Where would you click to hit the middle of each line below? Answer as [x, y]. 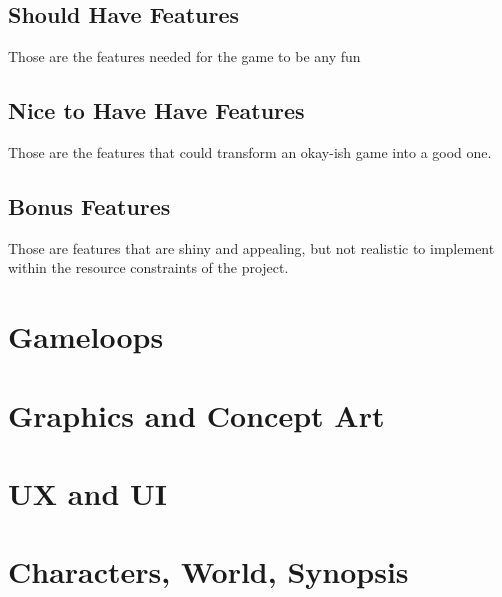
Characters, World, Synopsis [208, 571]
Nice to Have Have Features [156, 110]
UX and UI [87, 492]
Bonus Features [89, 205]
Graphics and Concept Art [196, 414]
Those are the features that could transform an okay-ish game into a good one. [250, 152]
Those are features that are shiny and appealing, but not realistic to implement [251, 247]
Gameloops [86, 336]
